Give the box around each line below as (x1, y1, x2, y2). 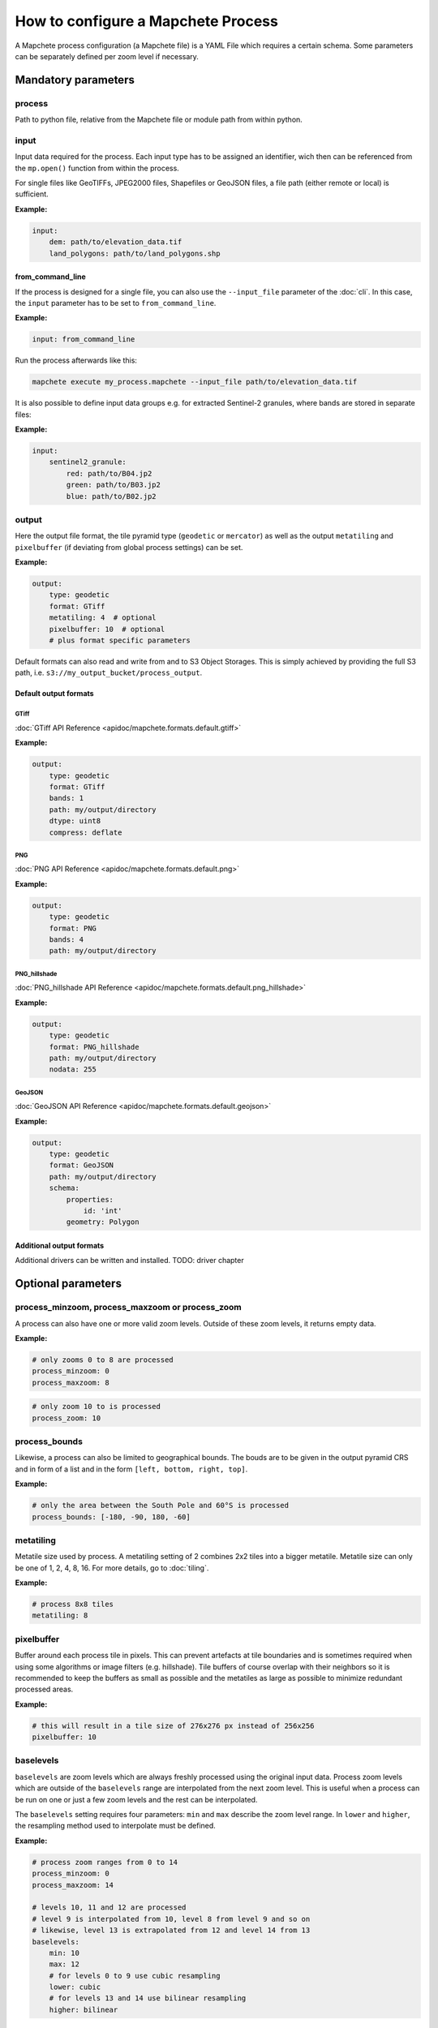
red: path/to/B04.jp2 (66, 469, 152, 478)
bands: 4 (49, 935, 84, 944)
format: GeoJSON (49, 1161, 114, 1170)
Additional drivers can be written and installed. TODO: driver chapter (15, 1256, 244, 1265)
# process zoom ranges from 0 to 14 (32, 1858, 178, 1867)
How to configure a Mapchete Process (15, 12, 279, 30)
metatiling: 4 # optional (49, 613, 157, 622)
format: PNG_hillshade (49, 1042, 140, 1051)
